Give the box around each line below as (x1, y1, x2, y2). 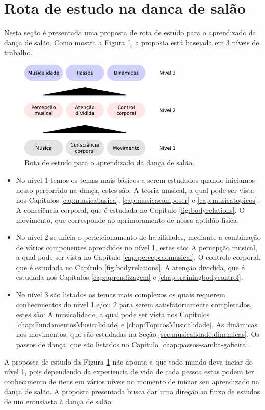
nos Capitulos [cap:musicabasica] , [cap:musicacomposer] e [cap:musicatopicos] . (16, 195, 259, 205)
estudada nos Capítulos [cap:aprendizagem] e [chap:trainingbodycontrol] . (16, 272, 243, 282)
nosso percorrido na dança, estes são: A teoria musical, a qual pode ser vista (16, 184, 254, 195)
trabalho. (4, 47, 33, 58)
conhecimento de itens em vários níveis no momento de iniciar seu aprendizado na (4, 376, 259, 387)
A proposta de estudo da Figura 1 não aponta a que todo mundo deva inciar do (4, 356, 253, 367)
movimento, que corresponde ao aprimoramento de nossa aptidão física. (16, 214, 239, 225)
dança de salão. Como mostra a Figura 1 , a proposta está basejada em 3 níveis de (4, 37, 259, 47)
